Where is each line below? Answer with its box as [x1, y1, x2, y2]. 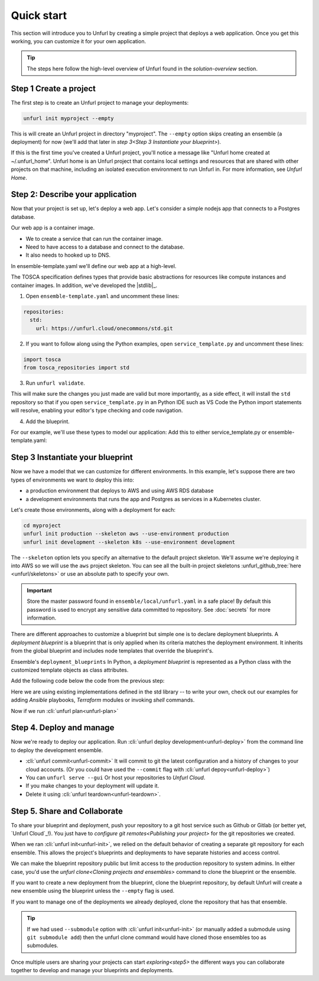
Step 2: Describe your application [11, 189, 137, 199]
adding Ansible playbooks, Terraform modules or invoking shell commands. [11, 696, 195, 704]
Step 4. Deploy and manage [11, 722, 115, 733]
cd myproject [23, 522, 61, 529]
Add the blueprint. [25, 418, 70, 425]
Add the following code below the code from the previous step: [11, 677, 165, 685]
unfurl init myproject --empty [23, 115, 115, 121]
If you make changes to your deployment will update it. [25, 782, 159, 789]
